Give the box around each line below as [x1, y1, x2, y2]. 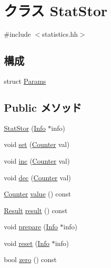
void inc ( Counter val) [4, 155, 70, 166]
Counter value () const [4, 189, 71, 199]
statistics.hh [42, 29, 78, 39]
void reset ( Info [4, 238, 50, 248]
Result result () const [4, 205, 68, 215]
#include [4, 29, 31, 39]
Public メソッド [4, 99, 82, 115]
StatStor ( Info [4, 122, 46, 133]
